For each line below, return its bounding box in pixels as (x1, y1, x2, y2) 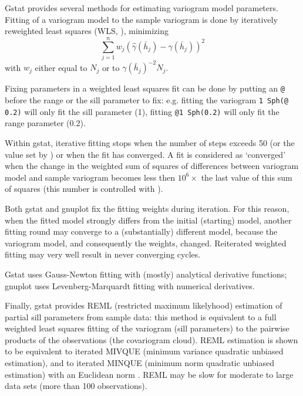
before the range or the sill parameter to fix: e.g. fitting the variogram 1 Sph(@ (5, 94, 288, 106)
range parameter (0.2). (5, 117, 86, 129)
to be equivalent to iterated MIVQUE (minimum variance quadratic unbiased (5, 345, 284, 357)
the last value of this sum (201, 171, 292, 183)
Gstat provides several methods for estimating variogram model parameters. (5, 2, 278, 13)
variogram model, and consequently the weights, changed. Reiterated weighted (5, 236, 287, 249)
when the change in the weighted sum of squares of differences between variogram (5, 160, 299, 172)
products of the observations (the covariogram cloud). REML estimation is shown (5, 333, 298, 346)
